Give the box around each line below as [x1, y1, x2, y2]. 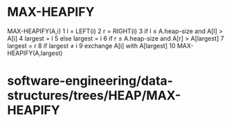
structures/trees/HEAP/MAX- [7, 88, 181, 103]
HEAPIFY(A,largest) [7, 49, 63, 57]
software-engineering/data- [7, 73, 174, 89]
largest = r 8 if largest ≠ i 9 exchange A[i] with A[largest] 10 [7, 41, 176, 50]
